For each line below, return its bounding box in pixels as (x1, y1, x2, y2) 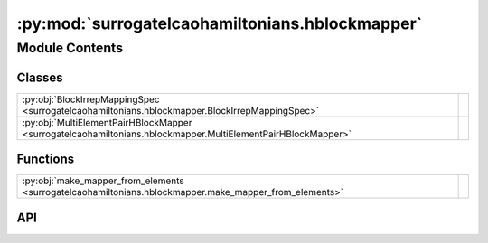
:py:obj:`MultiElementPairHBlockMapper (22, 116, 192, 128)
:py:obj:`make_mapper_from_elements (22, 174, 184, 187)
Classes (16, 70, 63, 85)
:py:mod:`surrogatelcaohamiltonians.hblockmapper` (16, 14, 423, 33)
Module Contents (16, 40, 124, 56)
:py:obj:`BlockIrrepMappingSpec (22, 93, 160, 106)
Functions (16, 152, 75, 167)
